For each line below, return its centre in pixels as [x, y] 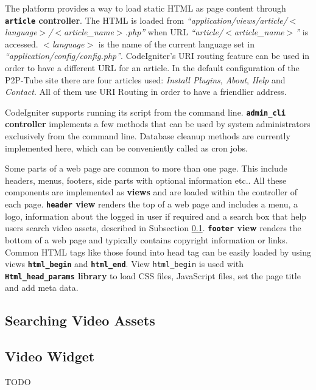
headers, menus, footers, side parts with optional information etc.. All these [146, 180]
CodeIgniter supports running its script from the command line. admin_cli [145, 112]
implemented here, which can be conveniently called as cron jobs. [126, 148]
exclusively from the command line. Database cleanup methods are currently [148, 136]
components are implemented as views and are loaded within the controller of [151, 192]
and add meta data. [42, 287]
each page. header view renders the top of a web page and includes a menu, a [152, 204]
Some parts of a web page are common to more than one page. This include [146, 168]
